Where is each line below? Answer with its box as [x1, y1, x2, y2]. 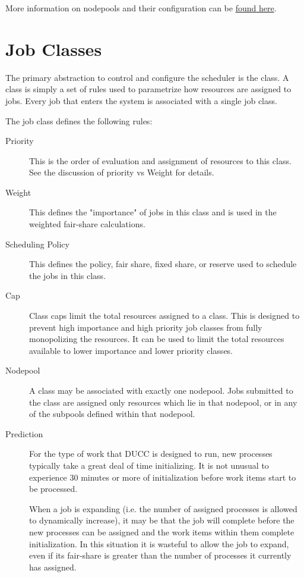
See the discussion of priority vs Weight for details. [29, 166, 214, 178]
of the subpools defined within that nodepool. [29, 407, 195, 420]
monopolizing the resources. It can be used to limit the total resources [29, 333, 284, 345]
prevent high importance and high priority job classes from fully [29, 321, 262, 333]
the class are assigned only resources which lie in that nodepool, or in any [29, 396, 297, 408]
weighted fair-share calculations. [29, 218, 145, 230]
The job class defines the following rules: [5, 114, 153, 127]
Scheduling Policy [5, 237, 69, 250]
